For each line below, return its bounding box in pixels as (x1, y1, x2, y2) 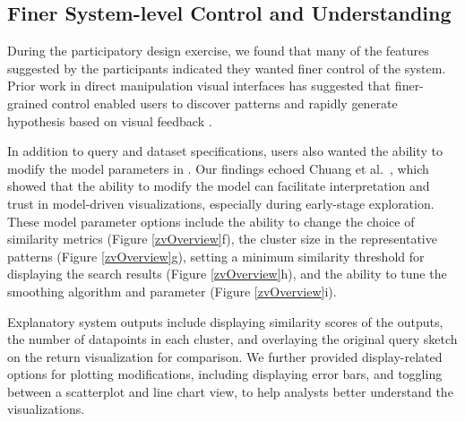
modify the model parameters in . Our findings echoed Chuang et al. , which (7, 159, 429, 177)
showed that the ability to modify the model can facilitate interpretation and (7, 176, 430, 195)
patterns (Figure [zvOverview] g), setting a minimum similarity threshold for (7, 246, 425, 265)
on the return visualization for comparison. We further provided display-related (7, 347, 443, 365)
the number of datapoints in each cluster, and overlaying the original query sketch (7, 330, 458, 348)
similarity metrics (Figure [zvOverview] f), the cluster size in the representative (7, 229, 437, 248)
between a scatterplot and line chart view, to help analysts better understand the (7, 382, 453, 400)
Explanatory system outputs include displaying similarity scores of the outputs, (7, 312, 443, 331)
